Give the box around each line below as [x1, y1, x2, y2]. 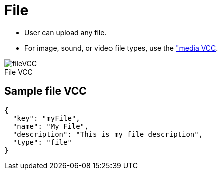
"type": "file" [12, 138, 72, 146]
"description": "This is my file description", [12, 130, 203, 138]
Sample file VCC [4, 85, 87, 98]
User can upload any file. [24, 28, 107, 37]
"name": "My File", [12, 122, 89, 130]
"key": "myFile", [12, 114, 80, 122]
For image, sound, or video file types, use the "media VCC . [24, 43, 218, 52]
